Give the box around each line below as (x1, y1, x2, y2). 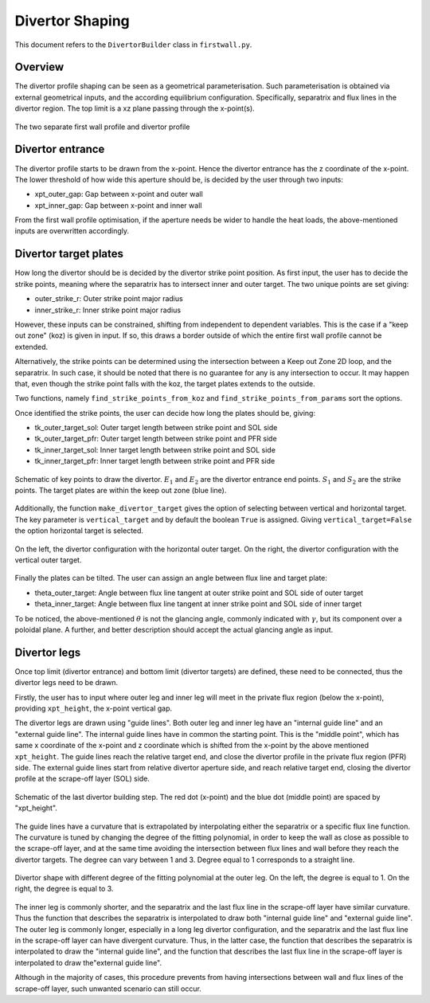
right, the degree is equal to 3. (14, 884, 114, 894)
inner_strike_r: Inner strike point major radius (34, 305, 182, 315)
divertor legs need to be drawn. (14, 678, 119, 688)
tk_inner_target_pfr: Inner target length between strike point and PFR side (34, 456, 276, 466)
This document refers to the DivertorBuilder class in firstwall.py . (14, 40, 252, 49)
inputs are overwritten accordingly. (14, 226, 130, 236)
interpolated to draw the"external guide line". (14, 958, 162, 967)
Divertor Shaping (14, 12, 131, 29)
